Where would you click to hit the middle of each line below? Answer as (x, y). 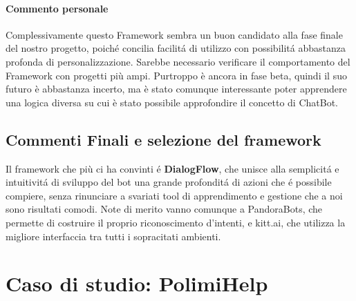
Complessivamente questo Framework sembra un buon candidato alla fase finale (174, 34)
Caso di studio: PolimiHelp (137, 283)
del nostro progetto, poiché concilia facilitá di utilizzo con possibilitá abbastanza (176, 48)
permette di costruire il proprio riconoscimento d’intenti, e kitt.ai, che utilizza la (176, 222)
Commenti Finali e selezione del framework (163, 139)
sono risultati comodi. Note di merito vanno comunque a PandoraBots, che (164, 209)
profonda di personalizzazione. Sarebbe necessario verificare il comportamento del (178, 61)
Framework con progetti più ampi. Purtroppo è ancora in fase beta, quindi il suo (176, 75)
